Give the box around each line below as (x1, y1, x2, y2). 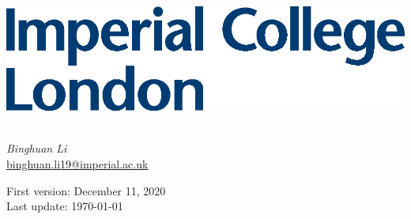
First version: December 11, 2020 (6, 182, 166, 198)
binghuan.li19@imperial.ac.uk (6, 155, 149, 172)
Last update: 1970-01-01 (6, 198, 123, 214)
